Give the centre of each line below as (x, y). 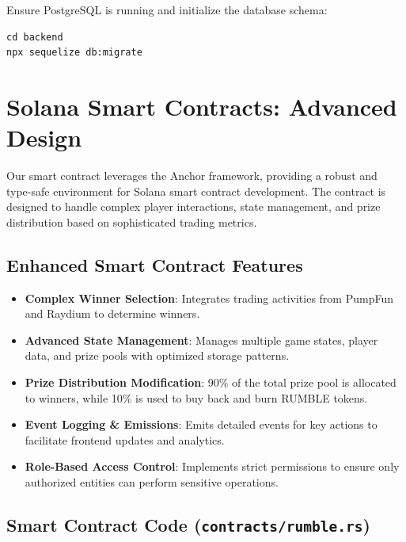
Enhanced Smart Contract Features (155, 264)
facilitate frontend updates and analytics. (125, 439)
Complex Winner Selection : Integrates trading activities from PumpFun (209, 298)
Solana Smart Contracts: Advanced (202, 106)
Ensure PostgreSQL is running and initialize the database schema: (167, 10)
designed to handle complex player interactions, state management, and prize (194, 206)
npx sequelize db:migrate (74, 53)
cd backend (35, 37)
